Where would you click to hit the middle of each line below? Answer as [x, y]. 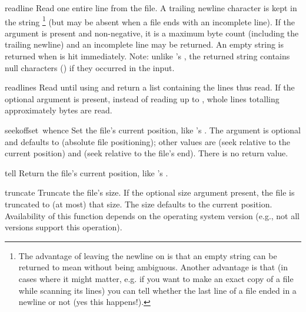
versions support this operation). [64, 227]
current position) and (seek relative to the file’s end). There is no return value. [147, 153]
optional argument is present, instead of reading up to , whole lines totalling [142, 98]
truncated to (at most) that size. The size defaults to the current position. [139, 204]
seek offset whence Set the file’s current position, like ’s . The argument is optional [153, 130]
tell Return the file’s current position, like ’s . [87, 172]
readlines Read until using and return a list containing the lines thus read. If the [150, 87]
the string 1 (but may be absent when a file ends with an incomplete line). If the [150, 21]
